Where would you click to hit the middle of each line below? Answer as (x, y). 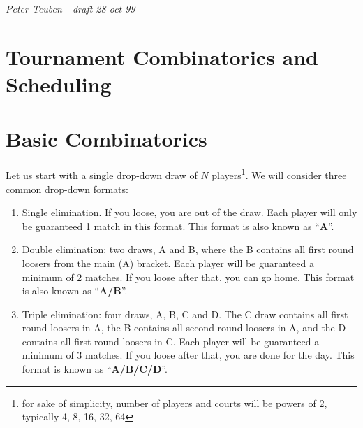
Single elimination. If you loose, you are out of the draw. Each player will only (190, 212)
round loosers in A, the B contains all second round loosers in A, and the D (184, 328)
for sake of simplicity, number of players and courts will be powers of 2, (175, 402)
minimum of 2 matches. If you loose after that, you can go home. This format (188, 277)
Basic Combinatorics (106, 139)
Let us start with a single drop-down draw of (102, 174)
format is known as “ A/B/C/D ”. (95, 369)
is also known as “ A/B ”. (75, 291)
